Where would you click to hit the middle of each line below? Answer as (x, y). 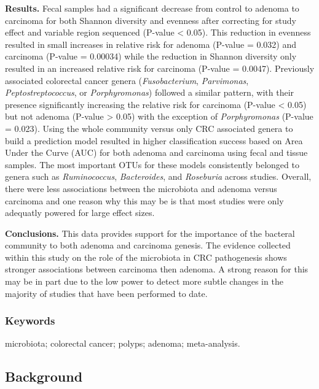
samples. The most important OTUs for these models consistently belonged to (152, 164)
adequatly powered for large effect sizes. (80, 213)
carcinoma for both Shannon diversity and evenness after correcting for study (151, 20)
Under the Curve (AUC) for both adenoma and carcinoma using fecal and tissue (156, 152)
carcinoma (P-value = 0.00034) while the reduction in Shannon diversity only (151, 56)
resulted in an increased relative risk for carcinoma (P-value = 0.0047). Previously (160, 68)
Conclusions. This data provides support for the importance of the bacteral (150, 233)
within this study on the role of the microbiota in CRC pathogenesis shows (146, 257)
